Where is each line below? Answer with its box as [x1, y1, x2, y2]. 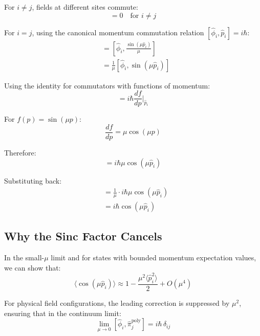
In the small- [4, 252, 45, 263]
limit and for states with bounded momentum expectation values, [51, 252, 256, 263]
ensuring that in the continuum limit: [4, 307, 121, 318]
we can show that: [4, 262, 61, 273]
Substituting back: [4, 175, 62, 186]
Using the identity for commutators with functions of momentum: [4, 80, 210, 91]
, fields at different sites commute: [32, 2, 138, 12]
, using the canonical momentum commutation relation [32, 27, 204, 37]
